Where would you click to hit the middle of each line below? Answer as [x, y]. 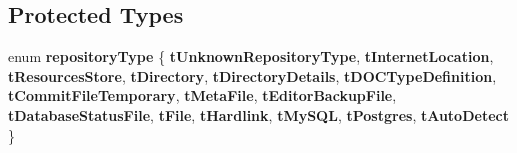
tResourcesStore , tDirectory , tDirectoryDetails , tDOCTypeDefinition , [252, 75]
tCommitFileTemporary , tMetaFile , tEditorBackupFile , [202, 95]
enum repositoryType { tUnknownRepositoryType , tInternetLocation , [251, 56]
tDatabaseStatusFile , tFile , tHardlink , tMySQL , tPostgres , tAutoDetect [258, 114]
